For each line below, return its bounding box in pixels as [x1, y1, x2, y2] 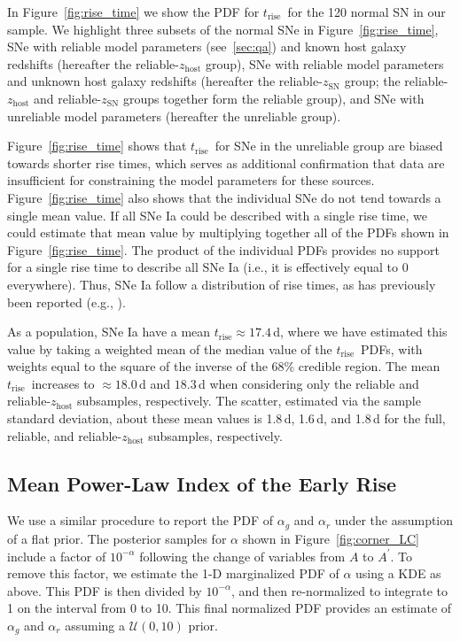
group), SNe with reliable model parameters [205, 54, 444, 73]
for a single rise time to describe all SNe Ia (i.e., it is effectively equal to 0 [7, 258, 409, 276]
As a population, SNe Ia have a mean [7, 322, 211, 341]
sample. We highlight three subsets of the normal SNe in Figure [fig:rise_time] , [7, 19, 439, 38]
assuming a [65, 615, 125, 634]
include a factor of [7, 546, 106, 565]
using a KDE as [355, 564, 441, 583]
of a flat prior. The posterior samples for [7, 529, 227, 547]
